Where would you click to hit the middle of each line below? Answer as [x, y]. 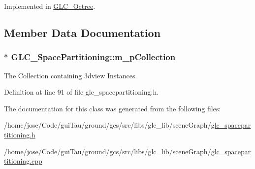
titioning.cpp [23, 161]
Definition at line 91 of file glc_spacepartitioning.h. [81, 92]
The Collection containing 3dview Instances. [71, 75]
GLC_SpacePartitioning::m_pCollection [93, 57]
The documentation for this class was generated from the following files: [112, 108]
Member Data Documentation [82, 32]
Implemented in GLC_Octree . [50, 6]
